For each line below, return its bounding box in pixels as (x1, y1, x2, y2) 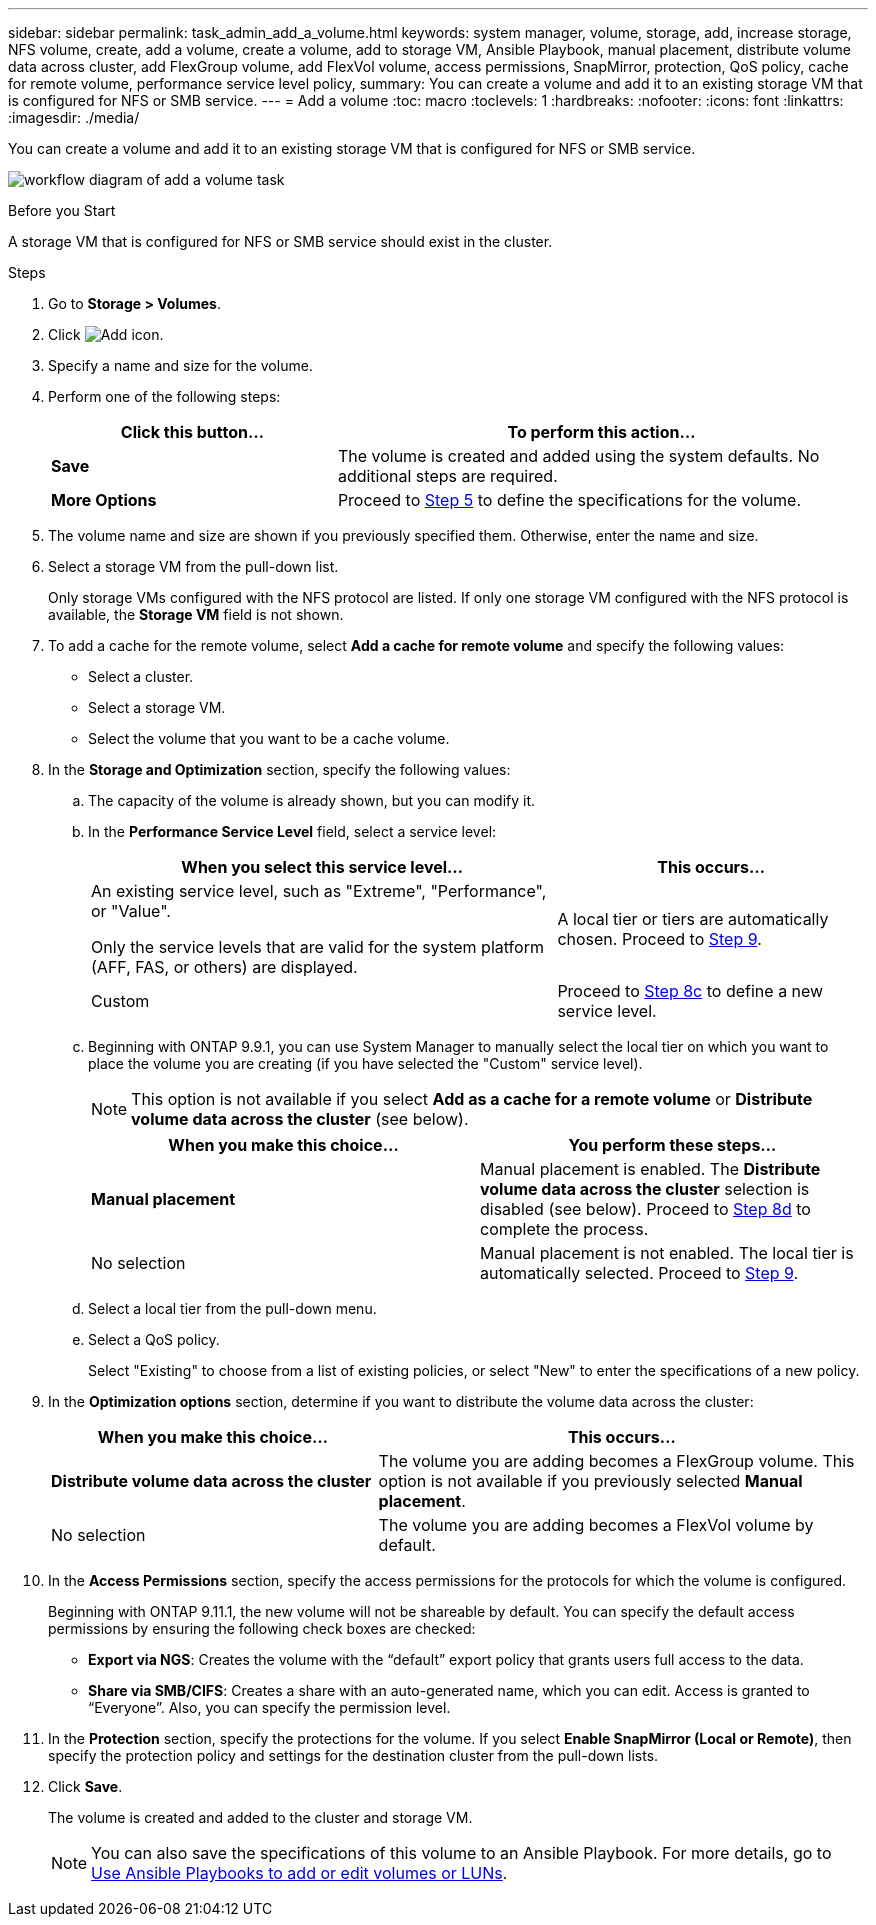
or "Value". (91, 901, 171, 921)
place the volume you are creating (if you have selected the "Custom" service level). (88, 1055, 643, 1072)
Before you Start (8, 202, 116, 219)
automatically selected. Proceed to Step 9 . (480, 1263, 799, 1283)
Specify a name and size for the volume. (48, 357, 313, 374)
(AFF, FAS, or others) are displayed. (91, 957, 358, 977)
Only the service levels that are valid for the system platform (91, 937, 544, 957)
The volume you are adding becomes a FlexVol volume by (378, 1515, 814, 1535)
